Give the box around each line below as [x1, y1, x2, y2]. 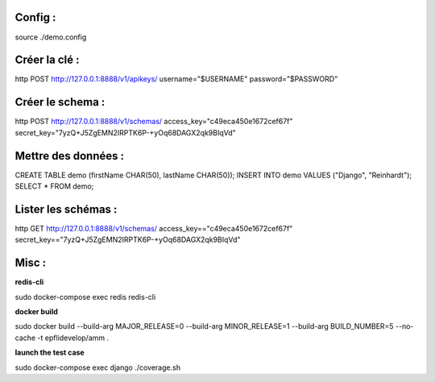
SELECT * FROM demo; [14, 181, 94, 191]
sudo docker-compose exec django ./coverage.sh [14, 363, 181, 372]
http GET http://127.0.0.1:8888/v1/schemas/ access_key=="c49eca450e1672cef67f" [14, 223, 293, 233]
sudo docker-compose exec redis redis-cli [14, 292, 156, 301]
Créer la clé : [14, 53, 80, 67]
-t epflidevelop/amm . [37, 333, 110, 343]
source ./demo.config [14, 32, 87, 42]
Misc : [14, 256, 47, 270]
